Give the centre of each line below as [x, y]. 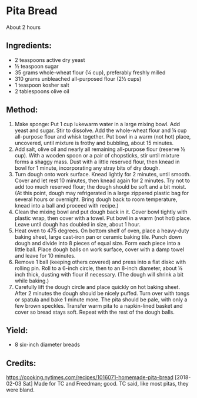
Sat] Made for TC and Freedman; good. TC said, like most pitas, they [106, 384]
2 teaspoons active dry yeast [50, 60]
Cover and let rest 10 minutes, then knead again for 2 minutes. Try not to [102, 180]
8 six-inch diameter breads [47, 345]
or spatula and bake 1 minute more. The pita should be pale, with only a [101, 300]
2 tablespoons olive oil [42, 91]
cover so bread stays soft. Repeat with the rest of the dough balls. [95, 312]
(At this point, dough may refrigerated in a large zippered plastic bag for [102, 193]
